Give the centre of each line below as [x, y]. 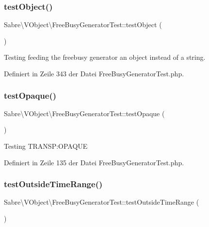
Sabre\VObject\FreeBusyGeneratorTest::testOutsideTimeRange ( [102, 202]
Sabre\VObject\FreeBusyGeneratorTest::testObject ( [83, 25]
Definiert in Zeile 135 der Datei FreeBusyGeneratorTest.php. [94, 162]
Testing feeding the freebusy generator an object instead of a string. [105, 57]
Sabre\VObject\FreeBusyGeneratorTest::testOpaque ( [84, 113]
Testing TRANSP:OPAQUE [46, 146]
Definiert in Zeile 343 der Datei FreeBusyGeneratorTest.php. [94, 73]
